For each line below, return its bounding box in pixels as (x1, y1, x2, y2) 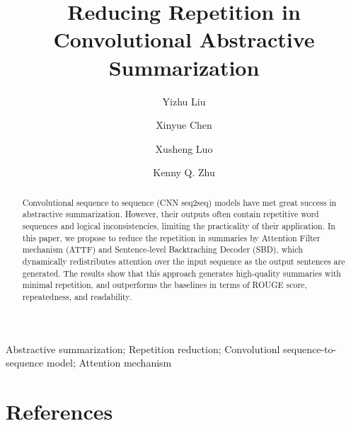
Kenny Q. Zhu (153, 165, 215, 180)
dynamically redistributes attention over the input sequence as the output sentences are (22, 255, 345, 267)
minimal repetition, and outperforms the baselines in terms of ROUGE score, (22, 279, 307, 291)
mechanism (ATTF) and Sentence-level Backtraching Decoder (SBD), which (22, 243, 303, 255)
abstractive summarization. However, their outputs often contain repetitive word (22, 208, 319, 220)
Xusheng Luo (155, 141, 213, 156)
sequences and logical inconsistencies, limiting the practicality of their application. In (22, 219, 335, 231)
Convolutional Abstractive (53, 25, 315, 54)
